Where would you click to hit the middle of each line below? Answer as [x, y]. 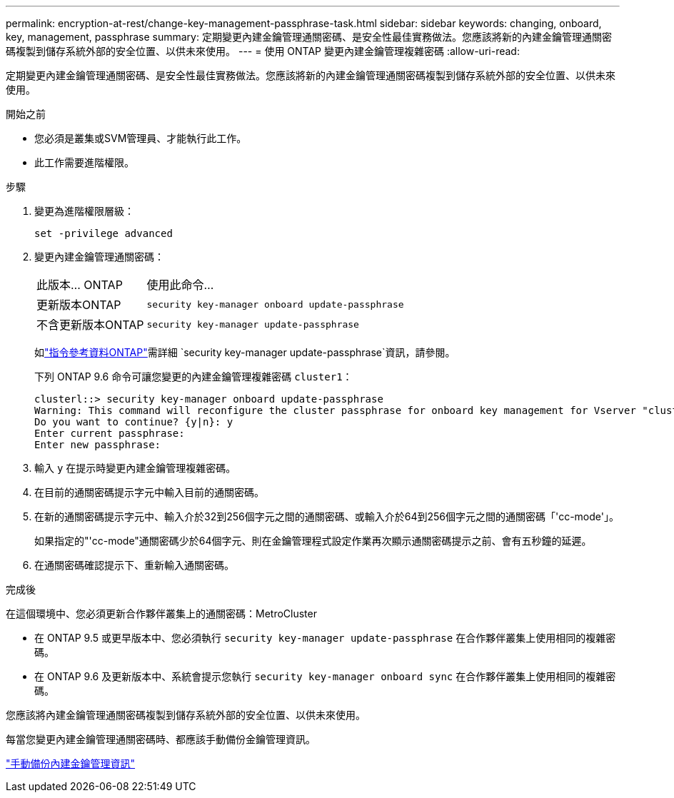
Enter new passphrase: [98, 445]
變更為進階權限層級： [84, 211]
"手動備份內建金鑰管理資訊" [71, 763]
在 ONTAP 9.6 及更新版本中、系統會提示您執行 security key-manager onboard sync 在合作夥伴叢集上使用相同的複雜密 [325, 676]
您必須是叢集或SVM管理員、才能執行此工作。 [141, 138]
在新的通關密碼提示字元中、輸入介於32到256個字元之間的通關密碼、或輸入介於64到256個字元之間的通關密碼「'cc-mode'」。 [327, 516]
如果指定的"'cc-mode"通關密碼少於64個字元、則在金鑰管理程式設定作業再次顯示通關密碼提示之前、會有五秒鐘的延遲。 [313, 541]
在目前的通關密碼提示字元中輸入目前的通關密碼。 [149, 492]
